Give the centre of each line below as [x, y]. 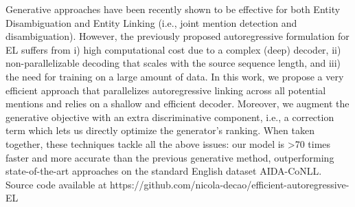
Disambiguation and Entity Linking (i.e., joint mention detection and [151, 22]
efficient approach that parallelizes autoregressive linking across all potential [166, 90]
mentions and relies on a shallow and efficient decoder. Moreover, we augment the [177, 103]
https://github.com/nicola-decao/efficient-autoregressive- [230, 184]
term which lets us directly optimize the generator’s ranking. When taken [160, 130]
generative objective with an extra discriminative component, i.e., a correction [170, 117]
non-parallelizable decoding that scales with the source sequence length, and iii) [173, 63]
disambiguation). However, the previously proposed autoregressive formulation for [177, 36]
